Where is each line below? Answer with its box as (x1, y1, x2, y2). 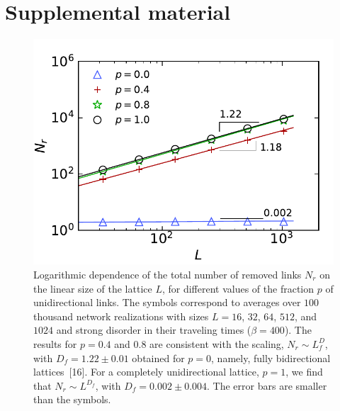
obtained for (132, 350, 185, 365)
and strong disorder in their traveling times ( (56, 322, 251, 337)
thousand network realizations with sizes (33, 308, 209, 323)
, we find (285, 364, 323, 379)
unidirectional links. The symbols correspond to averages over (33, 295, 301, 310)
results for (33, 336, 77, 351)
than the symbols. (33, 392, 111, 407)
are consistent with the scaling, (149, 336, 284, 351)
